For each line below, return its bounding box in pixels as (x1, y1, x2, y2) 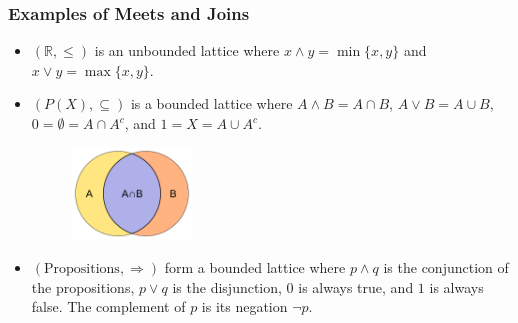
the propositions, (31, 276, 135, 297)
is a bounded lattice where (130, 93, 293, 114)
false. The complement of (31, 296, 186, 317)
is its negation (201, 296, 288, 317)
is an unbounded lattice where (94, 40, 280, 61)
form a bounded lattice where (164, 256, 346, 277)
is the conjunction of (383, 256, 509, 277)
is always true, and (298, 276, 414, 297)
